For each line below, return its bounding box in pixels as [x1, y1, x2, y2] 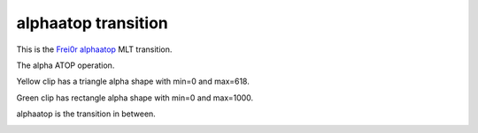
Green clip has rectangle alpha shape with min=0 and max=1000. [16, 92, 254, 103]
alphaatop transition [16, 13, 168, 33]
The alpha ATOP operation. [16, 60, 115, 70]
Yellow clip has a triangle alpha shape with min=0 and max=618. [16, 76, 250, 87]
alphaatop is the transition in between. [16, 108, 157, 119]
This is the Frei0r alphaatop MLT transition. [16, 44, 173, 55]
